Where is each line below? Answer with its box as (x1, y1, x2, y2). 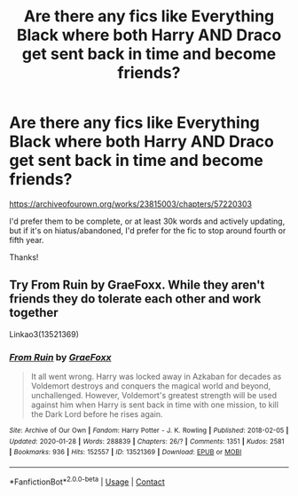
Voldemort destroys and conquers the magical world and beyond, (30, 381, 271, 391)
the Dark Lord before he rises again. (30, 409, 163, 420)
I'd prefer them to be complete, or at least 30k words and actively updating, (9, 216, 286, 226)
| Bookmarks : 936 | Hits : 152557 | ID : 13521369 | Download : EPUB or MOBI (9, 448, 242, 457)
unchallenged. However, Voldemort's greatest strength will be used (30, 390, 278, 401)
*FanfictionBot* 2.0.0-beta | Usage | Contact (9, 475, 166, 487)
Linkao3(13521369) (9, 328, 80, 339)
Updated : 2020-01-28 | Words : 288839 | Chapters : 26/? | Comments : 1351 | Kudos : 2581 (9, 437, 286, 445)
